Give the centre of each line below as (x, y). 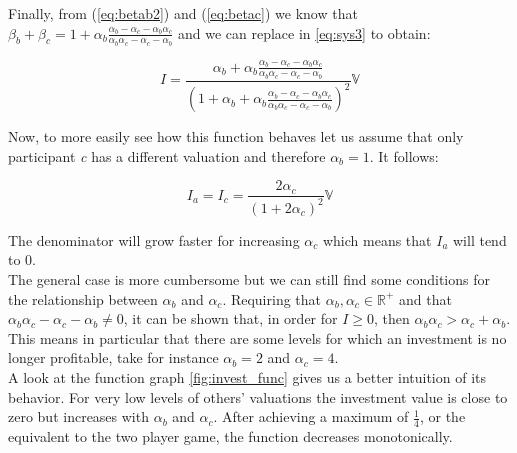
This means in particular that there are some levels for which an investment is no (257, 337)
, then (392, 318)
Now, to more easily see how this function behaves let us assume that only (236, 136)
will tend (480, 239)
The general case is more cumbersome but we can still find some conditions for (249, 278)
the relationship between (83, 298)
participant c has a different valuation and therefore (167, 155)
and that (425, 298)
